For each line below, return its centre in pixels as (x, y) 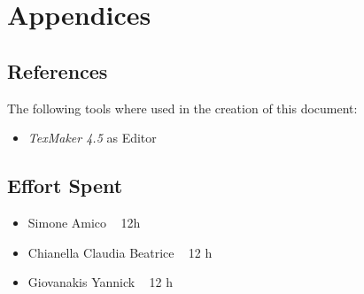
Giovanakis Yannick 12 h (100, 282)
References (58, 70)
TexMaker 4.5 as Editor (92, 138)
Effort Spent (65, 186)
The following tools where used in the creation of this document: (182, 108)
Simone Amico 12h (84, 222)
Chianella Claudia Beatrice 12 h (120, 252)
